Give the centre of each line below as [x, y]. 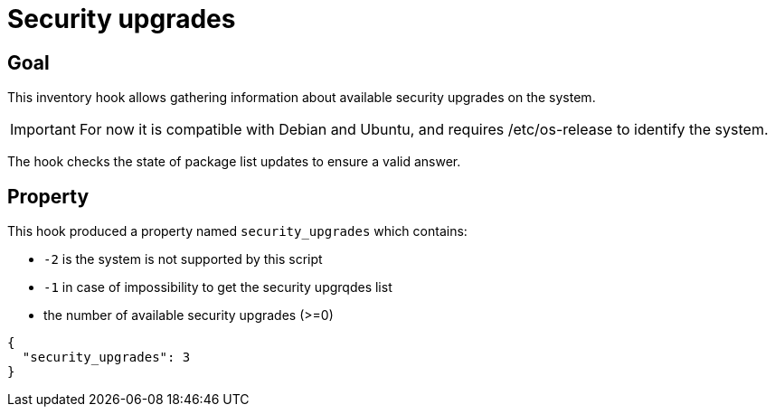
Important [43, 130]
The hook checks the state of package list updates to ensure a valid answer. [234, 162]
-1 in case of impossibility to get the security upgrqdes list [218, 287]
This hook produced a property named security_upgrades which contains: [237, 231]
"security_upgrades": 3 [106, 358]
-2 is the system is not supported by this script [183, 259]
